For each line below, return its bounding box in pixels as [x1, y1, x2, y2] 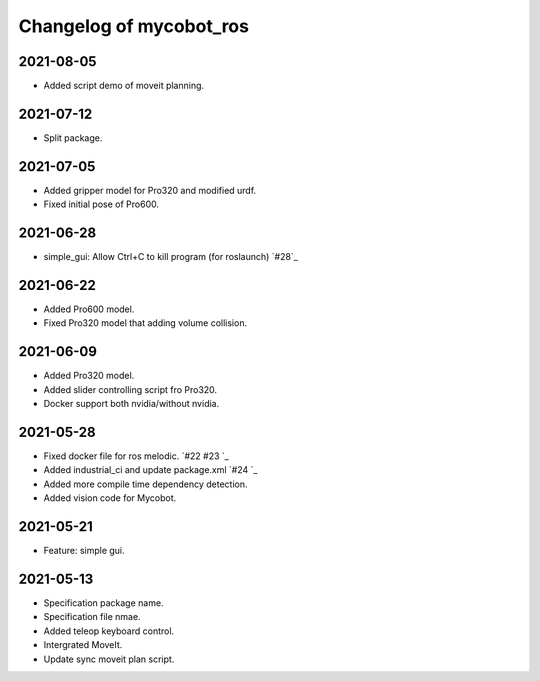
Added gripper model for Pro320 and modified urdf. [43, 184, 257, 196]
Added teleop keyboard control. [43, 625, 175, 637]
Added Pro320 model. [43, 370, 135, 382]
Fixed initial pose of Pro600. [43, 198, 160, 210]
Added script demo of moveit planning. [43, 80, 205, 92]
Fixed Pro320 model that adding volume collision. [43, 317, 248, 329]
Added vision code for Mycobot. [43, 492, 177, 504]
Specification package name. [43, 597, 164, 609]
